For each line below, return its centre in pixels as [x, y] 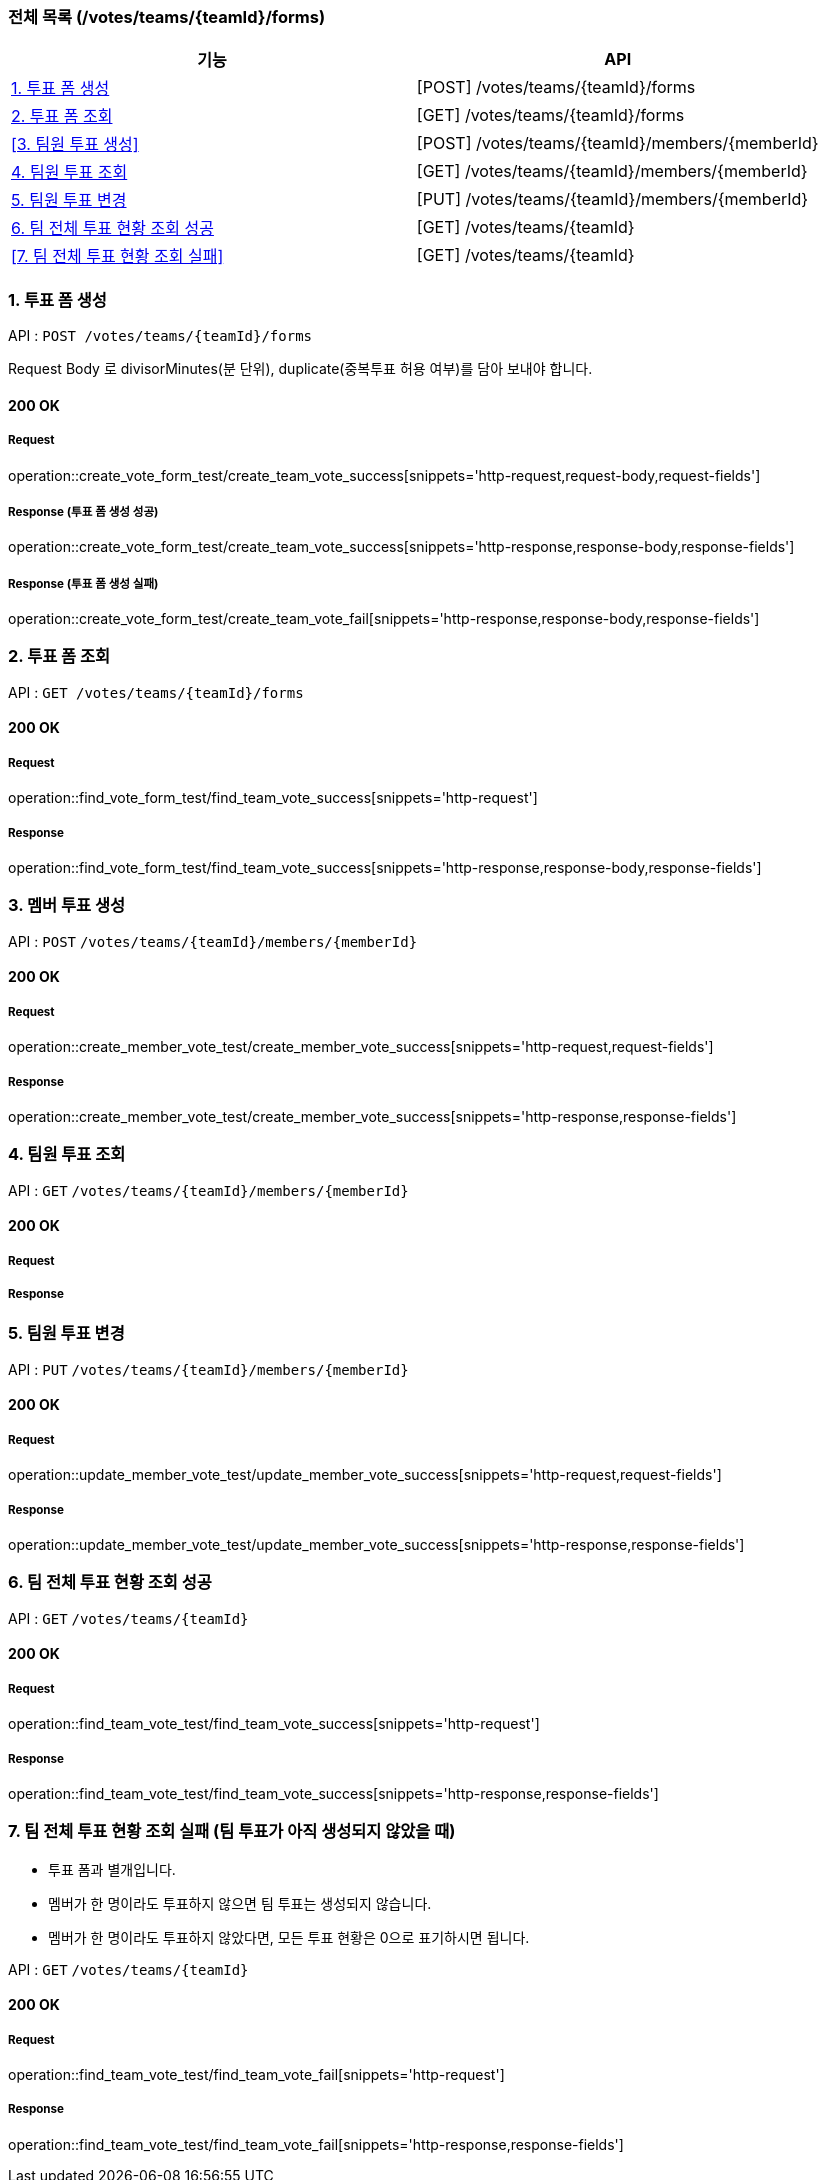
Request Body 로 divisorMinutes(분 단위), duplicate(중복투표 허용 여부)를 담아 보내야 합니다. [300, 369]
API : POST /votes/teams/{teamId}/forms [160, 336]
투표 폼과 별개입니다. [112, 1869]
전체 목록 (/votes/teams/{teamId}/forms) [167, 17]
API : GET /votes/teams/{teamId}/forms [156, 692]
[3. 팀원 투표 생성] [75, 144]
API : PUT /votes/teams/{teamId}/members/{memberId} [208, 1369]
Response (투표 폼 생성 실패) [83, 583]
